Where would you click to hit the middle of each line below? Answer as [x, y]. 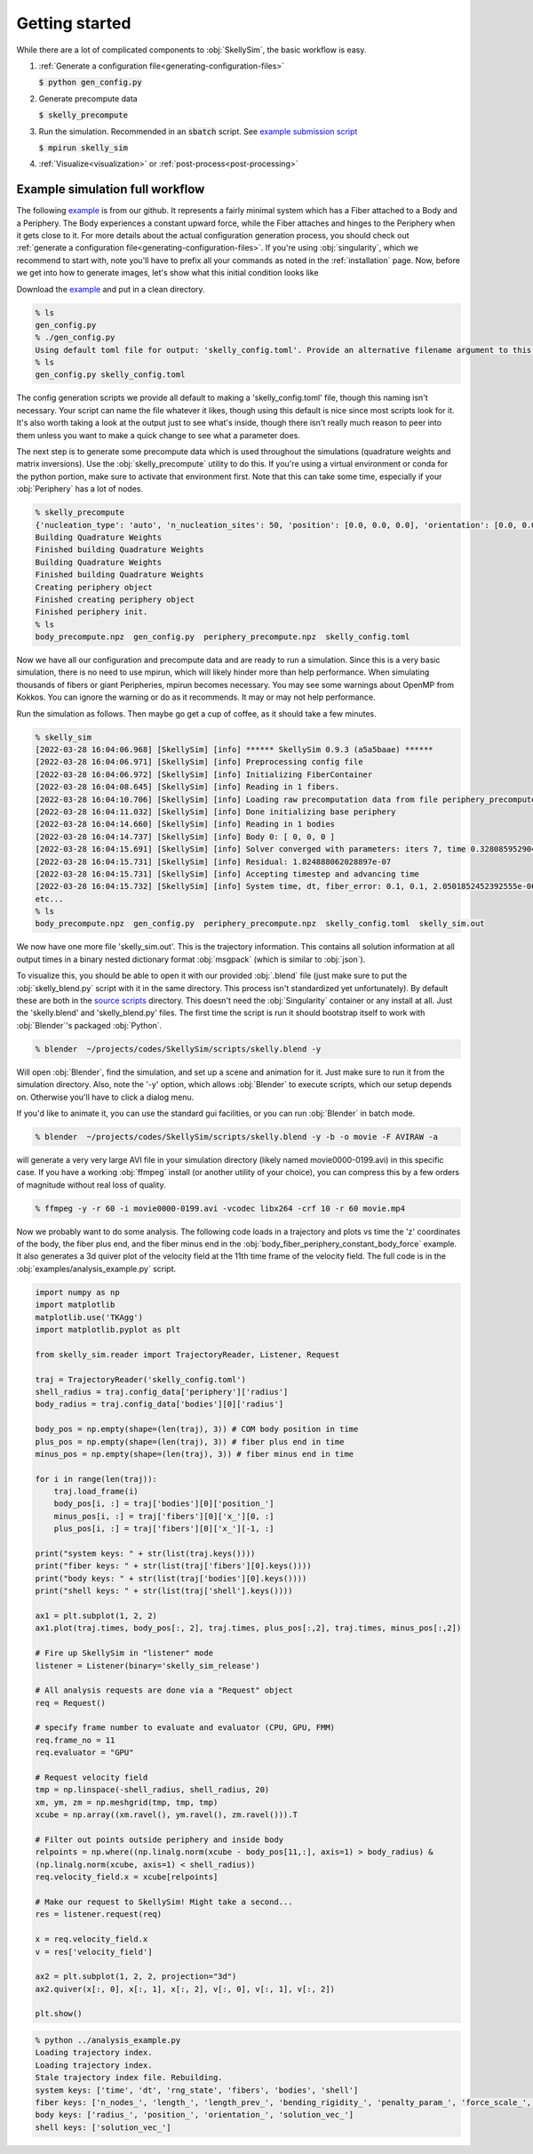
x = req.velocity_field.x [91, 1939]
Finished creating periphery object [115, 599]
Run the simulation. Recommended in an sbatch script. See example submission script [198, 131]
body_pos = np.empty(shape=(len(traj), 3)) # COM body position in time [197, 1429]
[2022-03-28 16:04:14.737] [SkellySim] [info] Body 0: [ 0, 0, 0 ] [185, 837]
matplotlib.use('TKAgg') [89, 1317]
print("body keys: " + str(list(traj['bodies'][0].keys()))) [171, 1578]
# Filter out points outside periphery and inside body [159, 1840]
